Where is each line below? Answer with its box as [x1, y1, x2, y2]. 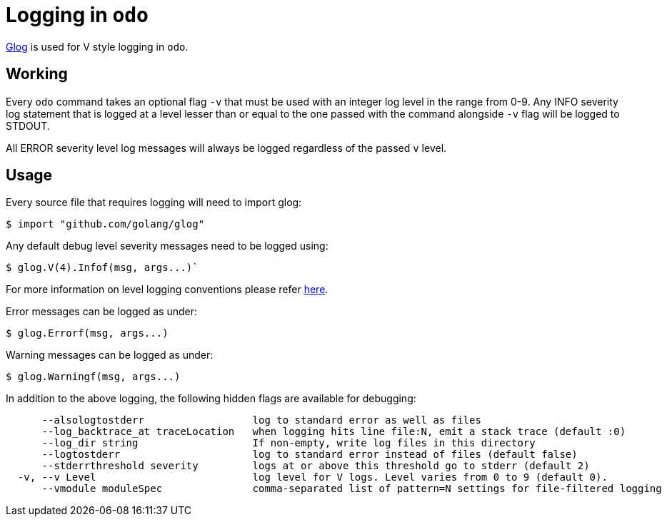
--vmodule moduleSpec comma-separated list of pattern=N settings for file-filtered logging [41, 483, 662, 495]
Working [6, 65, 68, 83]
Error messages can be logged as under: [6, 305, 197, 318]
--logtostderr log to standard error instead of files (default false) [41, 449, 578, 461]
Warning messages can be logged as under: [6, 349, 214, 362]
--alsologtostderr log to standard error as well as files [41, 414, 481, 426]
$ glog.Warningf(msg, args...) [6, 371, 181, 383]
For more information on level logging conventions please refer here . [6, 283, 329, 296]
